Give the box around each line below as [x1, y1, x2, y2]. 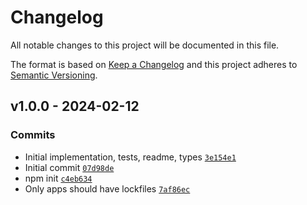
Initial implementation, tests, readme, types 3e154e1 [24, 151, 237, 163]
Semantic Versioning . [10, 69, 98, 81]
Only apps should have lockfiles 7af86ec [24, 182, 191, 195]
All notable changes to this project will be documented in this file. [10, 39, 280, 51]
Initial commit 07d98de [24, 161, 115, 173]
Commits [10, 128, 56, 142]
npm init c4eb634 [24, 172, 93, 184]
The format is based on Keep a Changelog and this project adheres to [10, 58, 298, 70]
